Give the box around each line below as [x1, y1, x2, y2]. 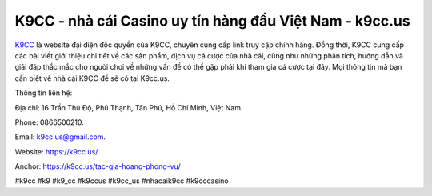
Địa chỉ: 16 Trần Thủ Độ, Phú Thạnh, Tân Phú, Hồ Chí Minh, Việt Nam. [14, 102, 243, 112]
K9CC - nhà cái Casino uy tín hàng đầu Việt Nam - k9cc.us [14, 12, 411, 30]
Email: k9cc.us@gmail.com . [14, 132, 106, 142]
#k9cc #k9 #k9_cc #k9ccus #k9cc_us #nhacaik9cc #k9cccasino [14, 176, 229, 186]
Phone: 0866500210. [14, 117, 84, 127]
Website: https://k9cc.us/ [14, 146, 98, 156]
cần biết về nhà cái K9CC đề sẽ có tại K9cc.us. [14, 73, 170, 83]
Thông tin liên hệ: [14, 88, 73, 98]
